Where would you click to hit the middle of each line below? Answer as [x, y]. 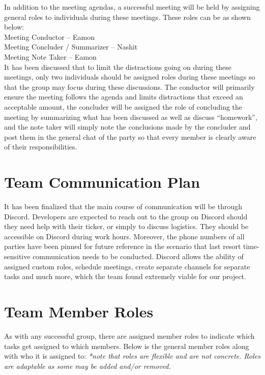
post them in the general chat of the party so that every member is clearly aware [130, 136]
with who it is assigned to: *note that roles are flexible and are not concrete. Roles [132, 356]
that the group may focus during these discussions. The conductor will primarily [129, 86]
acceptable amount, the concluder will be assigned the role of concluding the [123, 106]
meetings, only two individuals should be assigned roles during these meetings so [130, 77]
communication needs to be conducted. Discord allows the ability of [138, 256]
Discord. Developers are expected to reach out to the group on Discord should [126, 216]
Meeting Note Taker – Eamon [50, 56]
